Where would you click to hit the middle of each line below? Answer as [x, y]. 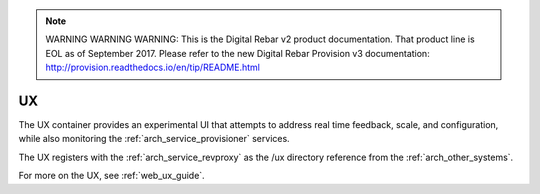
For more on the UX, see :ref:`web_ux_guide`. [111, 176]
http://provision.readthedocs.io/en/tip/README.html [152, 67]
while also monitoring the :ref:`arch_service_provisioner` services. [154, 139]
